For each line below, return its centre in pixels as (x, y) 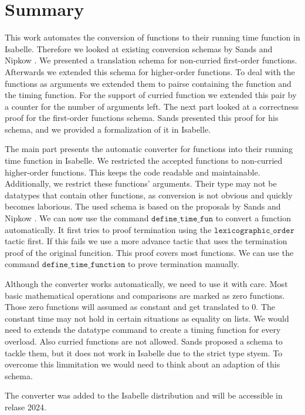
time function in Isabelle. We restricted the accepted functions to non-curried (144, 161)
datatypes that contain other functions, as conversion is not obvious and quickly (149, 195)
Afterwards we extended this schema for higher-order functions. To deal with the (150, 71)
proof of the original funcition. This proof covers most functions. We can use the (149, 252)
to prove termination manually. (184, 264)
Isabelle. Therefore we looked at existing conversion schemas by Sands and (139, 48)
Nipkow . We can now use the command (77, 218)
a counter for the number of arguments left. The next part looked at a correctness (152, 106)
